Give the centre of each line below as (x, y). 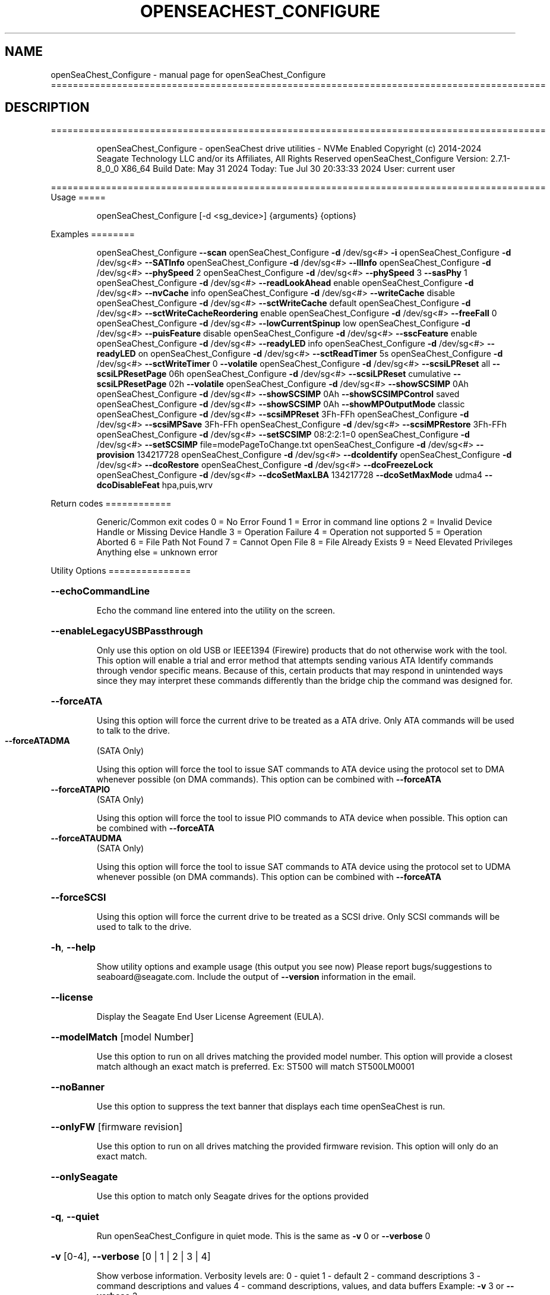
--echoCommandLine (100, 591)
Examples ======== (93, 234)
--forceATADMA (37, 741)
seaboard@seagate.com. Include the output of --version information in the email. (256, 977)
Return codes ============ (111, 504)
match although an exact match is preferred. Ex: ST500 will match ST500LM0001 (255, 1067)
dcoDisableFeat (128, 485)
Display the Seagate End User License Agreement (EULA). (210, 1017)
